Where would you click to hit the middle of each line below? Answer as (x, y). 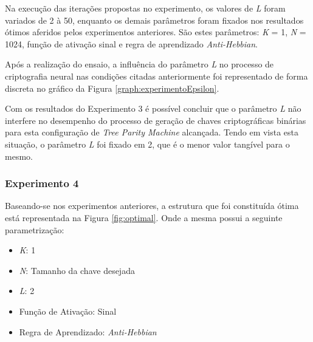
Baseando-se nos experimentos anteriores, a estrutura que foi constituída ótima (152, 206)
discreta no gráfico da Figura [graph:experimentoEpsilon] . (112, 88)
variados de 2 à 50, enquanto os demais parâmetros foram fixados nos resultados (154, 20)
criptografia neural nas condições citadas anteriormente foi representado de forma (156, 76)
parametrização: (35, 229)
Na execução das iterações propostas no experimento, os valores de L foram (145, 8)
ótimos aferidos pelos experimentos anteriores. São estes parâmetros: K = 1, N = (156, 32)
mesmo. (19, 156)
